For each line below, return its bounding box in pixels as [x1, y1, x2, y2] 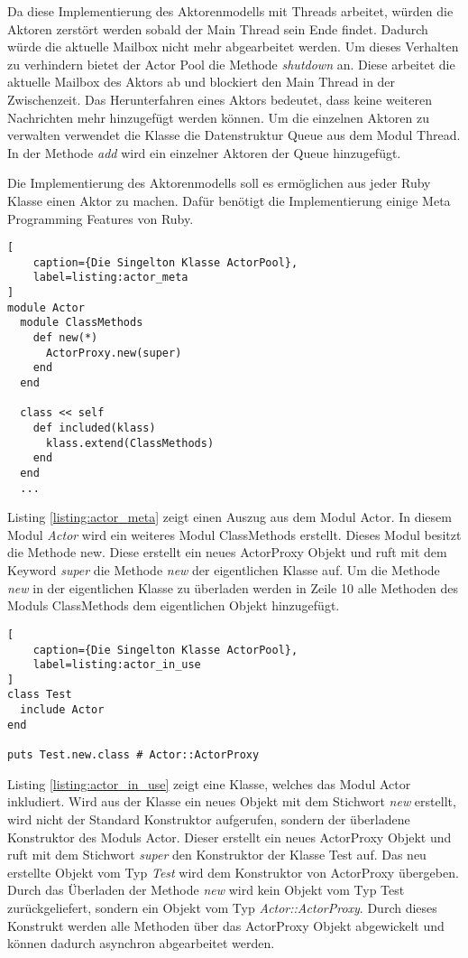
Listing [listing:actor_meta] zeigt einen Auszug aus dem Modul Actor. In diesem [7, 507, 452, 526]
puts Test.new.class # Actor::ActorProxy [7, 749, 260, 762]
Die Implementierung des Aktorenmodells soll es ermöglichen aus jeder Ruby [7, 173, 431, 192]
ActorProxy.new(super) [45, 346, 182, 359]
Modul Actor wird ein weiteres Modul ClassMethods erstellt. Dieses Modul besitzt [7, 525, 462, 544]
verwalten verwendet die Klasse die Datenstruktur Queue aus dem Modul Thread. [7, 126, 461, 144]
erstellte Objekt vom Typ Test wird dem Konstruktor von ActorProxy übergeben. [7, 862, 459, 881]
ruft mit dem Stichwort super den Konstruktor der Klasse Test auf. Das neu [7, 845, 427, 864]
